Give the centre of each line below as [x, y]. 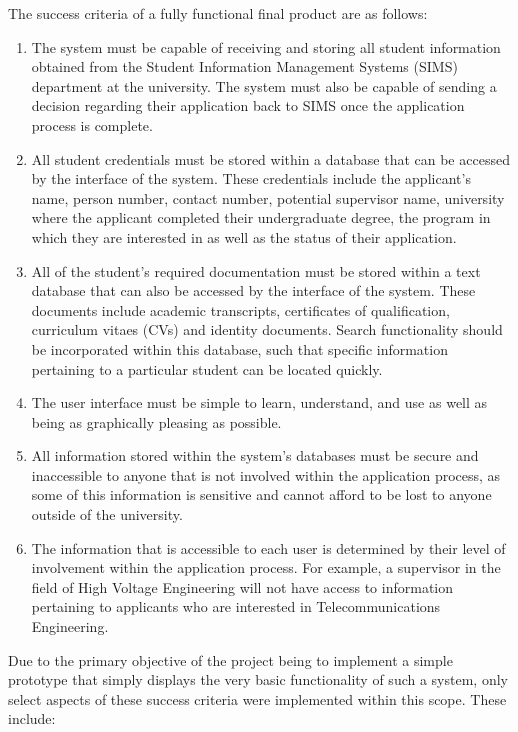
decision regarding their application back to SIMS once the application [248, 105]
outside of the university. [107, 514]
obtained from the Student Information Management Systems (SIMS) [244, 66]
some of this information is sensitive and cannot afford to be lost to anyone [261, 494]
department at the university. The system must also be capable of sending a [264, 85]
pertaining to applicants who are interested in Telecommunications [236, 606]
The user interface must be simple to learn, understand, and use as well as [259, 402]
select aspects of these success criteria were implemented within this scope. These [257, 698]
